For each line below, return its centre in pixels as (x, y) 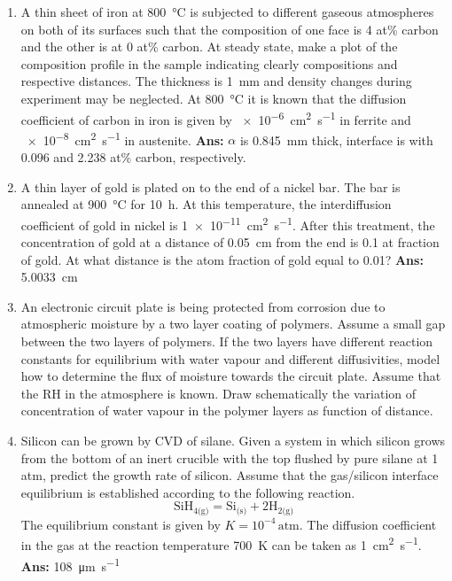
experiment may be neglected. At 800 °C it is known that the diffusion (214, 98)
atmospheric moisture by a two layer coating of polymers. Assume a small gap (233, 324)
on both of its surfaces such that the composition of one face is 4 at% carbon (230, 29)
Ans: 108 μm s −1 (70, 564)
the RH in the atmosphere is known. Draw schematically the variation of (218, 393)
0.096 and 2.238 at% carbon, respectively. (133, 157)
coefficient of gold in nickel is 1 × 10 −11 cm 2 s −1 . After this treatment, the (228, 223)
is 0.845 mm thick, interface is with (336, 139)
